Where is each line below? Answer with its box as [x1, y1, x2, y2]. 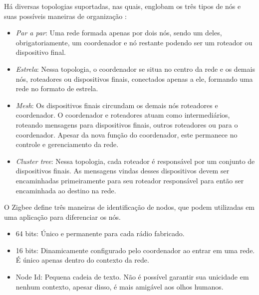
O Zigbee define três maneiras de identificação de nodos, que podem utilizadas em [4, 202, 255, 212]
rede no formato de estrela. [15, 83, 98, 94]
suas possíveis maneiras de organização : [4, 10, 127, 21]
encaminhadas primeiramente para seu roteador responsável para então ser [15, 175, 244, 185]
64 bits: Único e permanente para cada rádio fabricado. [15, 228, 185, 239]
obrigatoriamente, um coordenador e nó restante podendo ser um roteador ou [15, 37, 253, 47]
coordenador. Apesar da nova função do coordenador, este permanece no [15, 129, 238, 140]
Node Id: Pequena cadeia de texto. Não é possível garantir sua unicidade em [15, 272, 249, 282]
